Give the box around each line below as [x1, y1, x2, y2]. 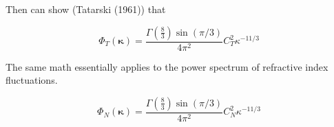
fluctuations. [6, 73, 58, 87]
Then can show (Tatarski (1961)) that [6, 2, 166, 16]
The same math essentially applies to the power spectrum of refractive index [6, 59, 328, 73]
